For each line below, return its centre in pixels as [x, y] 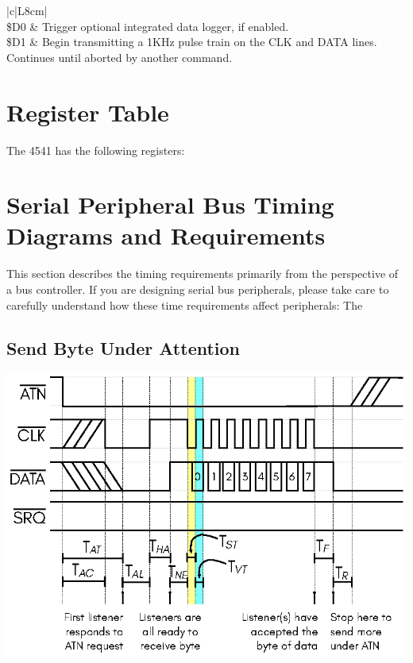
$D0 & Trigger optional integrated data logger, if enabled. [148, 26]
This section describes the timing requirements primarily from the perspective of [203, 274]
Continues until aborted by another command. [120, 57]
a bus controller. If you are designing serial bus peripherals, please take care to [198, 289]
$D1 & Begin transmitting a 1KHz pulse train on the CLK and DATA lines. [192, 42]
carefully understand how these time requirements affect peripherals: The [185, 305]
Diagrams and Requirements [166, 235]
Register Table [88, 112]
